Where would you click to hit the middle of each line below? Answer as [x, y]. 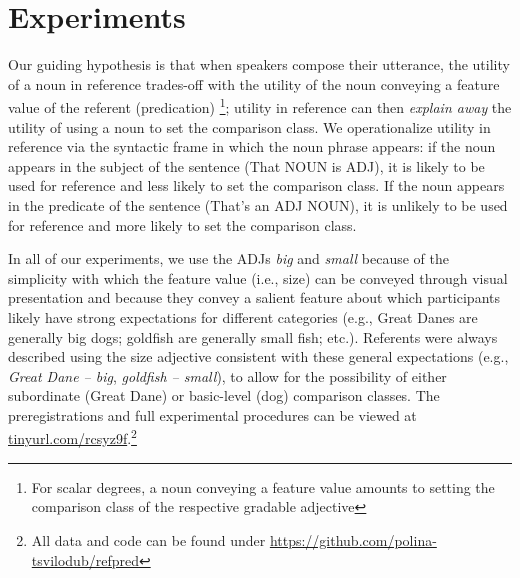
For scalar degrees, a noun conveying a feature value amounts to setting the [263, 486]
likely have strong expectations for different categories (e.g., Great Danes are [243, 316]
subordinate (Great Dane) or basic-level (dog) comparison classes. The [224, 395]
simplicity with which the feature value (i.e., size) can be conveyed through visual [258, 277]
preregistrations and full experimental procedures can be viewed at [212, 414]
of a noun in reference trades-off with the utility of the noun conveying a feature [254, 83]
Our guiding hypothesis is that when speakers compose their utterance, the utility [259, 64]
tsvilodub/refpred [85, 559]
